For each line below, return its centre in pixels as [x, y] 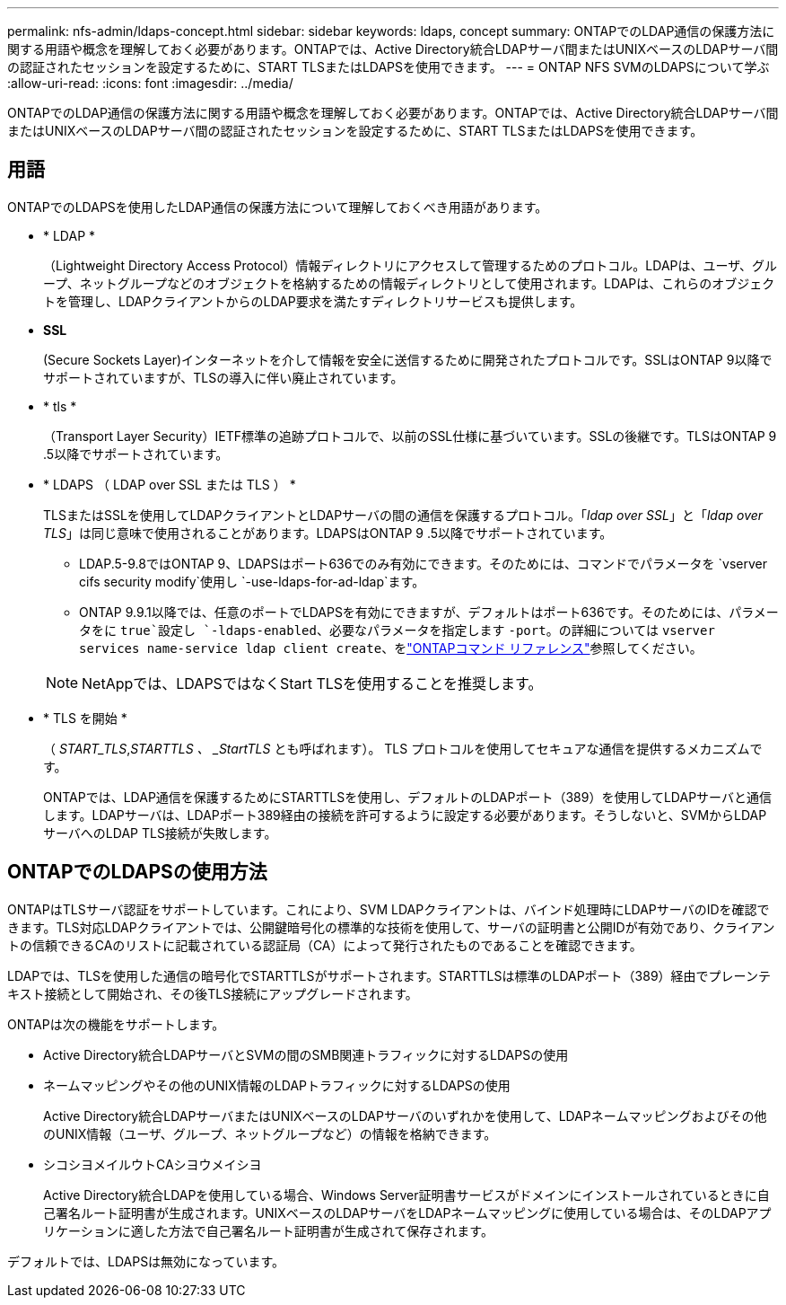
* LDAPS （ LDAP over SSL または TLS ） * [170, 484]
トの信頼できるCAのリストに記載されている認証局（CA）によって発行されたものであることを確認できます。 [325, 945]
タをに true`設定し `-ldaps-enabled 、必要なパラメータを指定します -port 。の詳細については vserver [397, 630]
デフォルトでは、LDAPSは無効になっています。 [146, 1261]
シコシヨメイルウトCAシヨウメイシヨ [153, 1164]
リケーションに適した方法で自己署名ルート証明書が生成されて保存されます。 [268, 1230]
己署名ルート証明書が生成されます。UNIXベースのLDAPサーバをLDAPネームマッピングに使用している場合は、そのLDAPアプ [407, 1212]
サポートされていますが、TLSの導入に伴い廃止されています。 [223, 377]
